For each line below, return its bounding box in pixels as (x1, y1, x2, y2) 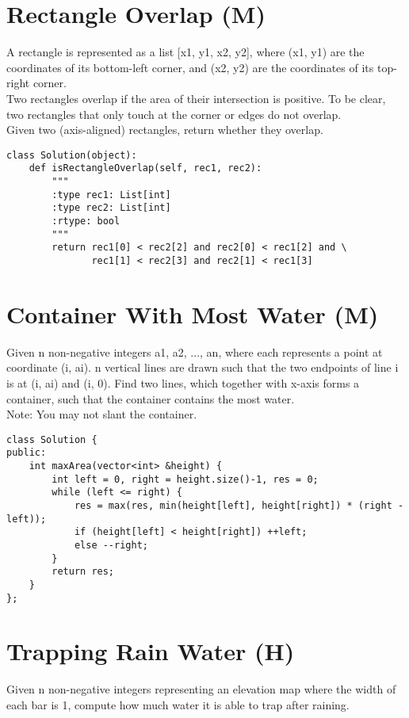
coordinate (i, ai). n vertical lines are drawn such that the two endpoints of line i (6, 359, 399, 376)
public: (6, 447, 47, 459)
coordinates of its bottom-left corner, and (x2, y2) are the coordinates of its (6, 59, 374, 75)
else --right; (74, 539, 148, 551)
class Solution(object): (6, 149, 137, 161)
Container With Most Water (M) (6, 297, 379, 330)
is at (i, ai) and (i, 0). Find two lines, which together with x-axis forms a (6, 374, 360, 391)
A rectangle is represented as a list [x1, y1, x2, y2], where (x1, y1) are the (6, 44, 365, 60)
